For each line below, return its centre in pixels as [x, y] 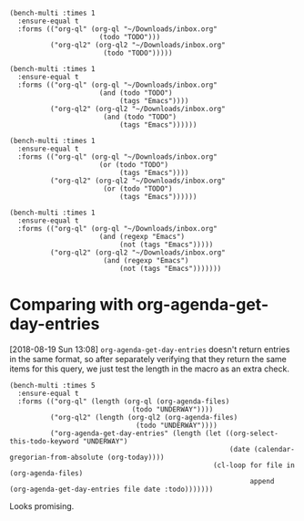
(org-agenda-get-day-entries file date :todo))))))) [111, 489]
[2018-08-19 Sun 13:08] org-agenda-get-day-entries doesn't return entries [150, 349]
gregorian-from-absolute [56, 457]
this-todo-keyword [44, 441]
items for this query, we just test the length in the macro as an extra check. [149, 369]
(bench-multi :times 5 [52, 385]
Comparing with [71, 305]
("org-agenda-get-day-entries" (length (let [136, 433]
